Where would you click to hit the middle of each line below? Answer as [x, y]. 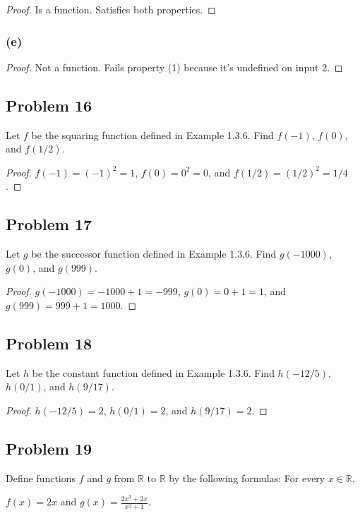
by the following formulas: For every [247, 478]
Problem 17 [49, 224]
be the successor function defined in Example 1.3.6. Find [154, 254]
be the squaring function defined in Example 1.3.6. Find [152, 134]
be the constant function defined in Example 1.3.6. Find [153, 372]
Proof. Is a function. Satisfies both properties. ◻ [111, 9]
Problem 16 [49, 105]
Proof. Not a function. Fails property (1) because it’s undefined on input [162, 67]
